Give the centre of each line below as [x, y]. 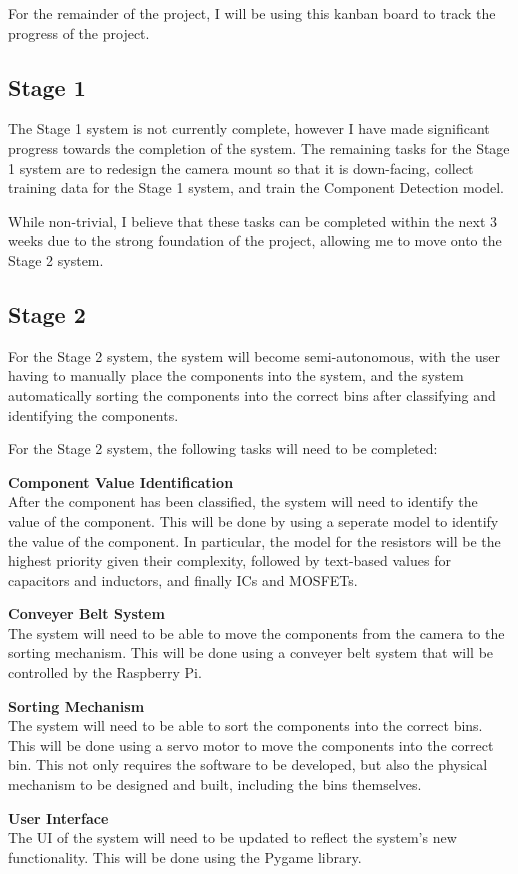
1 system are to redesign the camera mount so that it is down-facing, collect [241, 167]
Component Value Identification [121, 481]
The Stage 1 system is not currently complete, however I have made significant [249, 128]
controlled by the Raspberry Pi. [105, 672]
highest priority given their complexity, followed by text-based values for [229, 560]
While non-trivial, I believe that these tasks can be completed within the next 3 [253, 220]
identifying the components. [93, 414]
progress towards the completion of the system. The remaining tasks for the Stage [259, 147]
